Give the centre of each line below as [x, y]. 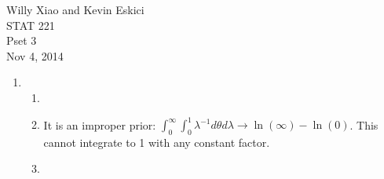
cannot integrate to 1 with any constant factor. [157, 142]
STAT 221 [31, 25]
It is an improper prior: [100, 124]
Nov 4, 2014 [35, 55]
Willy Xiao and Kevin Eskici [75, 9]
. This [364, 124]
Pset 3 [22, 40]
